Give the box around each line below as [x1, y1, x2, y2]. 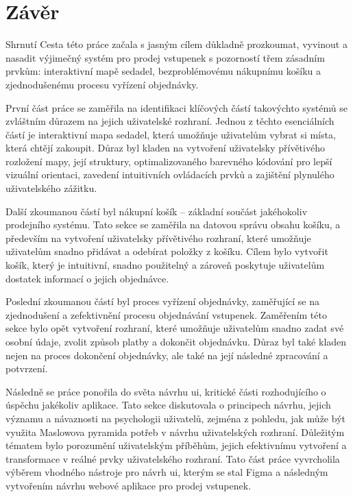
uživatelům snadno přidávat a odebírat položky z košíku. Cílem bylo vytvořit [5, 244, 328, 258]
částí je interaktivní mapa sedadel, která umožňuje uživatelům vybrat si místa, [5, 127, 336, 141]
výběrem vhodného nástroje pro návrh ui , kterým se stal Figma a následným [5, 465, 328, 479]
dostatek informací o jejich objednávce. [5, 271, 169, 285]
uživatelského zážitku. [5, 181, 97, 195]
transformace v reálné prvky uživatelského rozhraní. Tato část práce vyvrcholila [5, 451, 340, 465]
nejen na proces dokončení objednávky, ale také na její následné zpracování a [5, 348, 328, 362]
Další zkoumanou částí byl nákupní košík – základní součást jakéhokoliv [5, 204, 308, 218]
